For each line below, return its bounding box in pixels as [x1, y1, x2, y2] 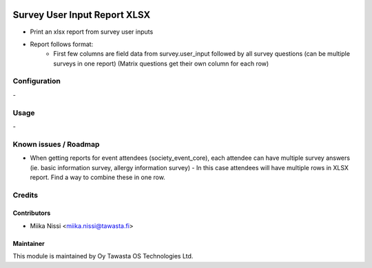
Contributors [12, 209, 51, 217]
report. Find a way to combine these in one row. [30, 173, 165, 181]
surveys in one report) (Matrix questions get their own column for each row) [53, 59, 269, 68]
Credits [12, 190, 38, 200]
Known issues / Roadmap [12, 139, 100, 149]
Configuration [12, 76, 61, 86]
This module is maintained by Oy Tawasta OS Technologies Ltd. [12, 252, 194, 260]
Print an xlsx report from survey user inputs [30, 28, 154, 36]
